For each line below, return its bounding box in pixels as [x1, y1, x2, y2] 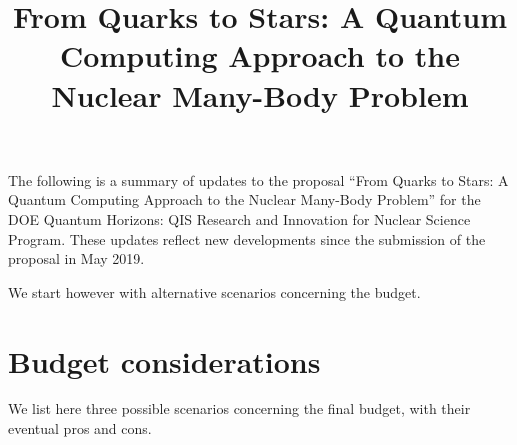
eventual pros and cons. [8, 418, 152, 439]
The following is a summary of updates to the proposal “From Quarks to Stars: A [8, 169, 509, 190]
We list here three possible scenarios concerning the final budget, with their [8, 398, 471, 419]
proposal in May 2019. [8, 248, 145, 269]
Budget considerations [8, 340, 321, 381]
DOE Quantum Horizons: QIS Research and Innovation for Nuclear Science [8, 208, 471, 229]
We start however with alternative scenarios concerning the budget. [8, 281, 421, 302]
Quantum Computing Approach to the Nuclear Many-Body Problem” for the [8, 189, 481, 210]
